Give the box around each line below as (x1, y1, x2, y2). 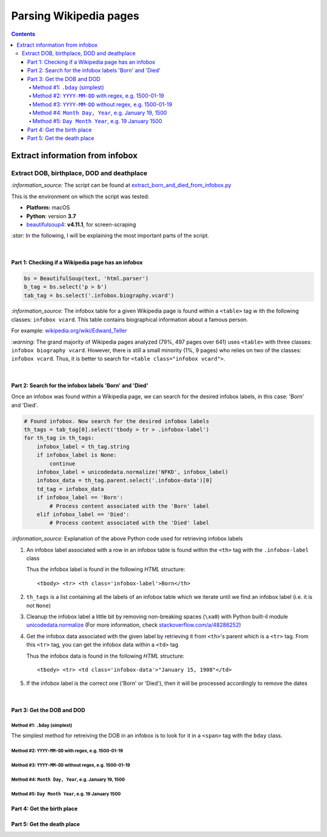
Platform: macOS (26, 204, 70, 212)
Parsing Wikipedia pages (11, 9, 139, 22)
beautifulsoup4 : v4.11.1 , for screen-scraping (26, 221, 136, 228)
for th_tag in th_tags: (24, 435, 95, 442)
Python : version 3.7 (26, 212, 76, 219)
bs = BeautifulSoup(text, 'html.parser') (24, 275, 149, 282)
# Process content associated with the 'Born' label (49, 502, 210, 509)
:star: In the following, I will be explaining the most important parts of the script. (11, 232, 210, 239)
